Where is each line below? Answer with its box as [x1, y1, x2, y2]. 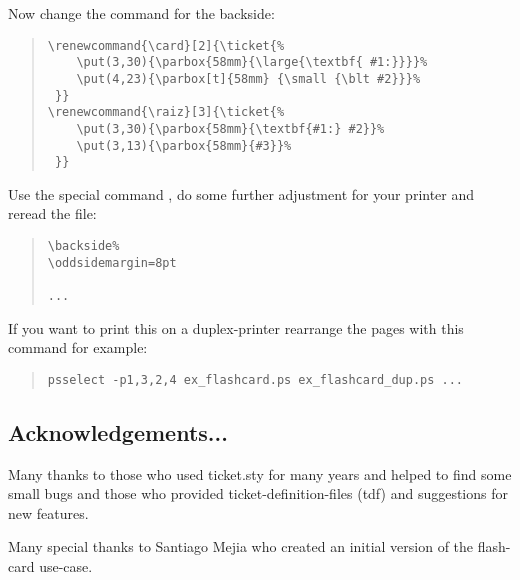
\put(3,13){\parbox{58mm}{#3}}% [76, 138, 292, 153]
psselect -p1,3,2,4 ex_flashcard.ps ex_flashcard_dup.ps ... [47, 372, 464, 387]
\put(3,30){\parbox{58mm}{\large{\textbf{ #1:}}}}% [76, 55, 428, 70]
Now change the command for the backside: [8, 3, 275, 23]
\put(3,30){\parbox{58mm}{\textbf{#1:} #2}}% [76, 121, 385, 136]
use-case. [39, 556, 93, 577]
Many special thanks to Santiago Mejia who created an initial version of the [8, 536, 474, 557]
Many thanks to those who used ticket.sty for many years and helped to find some [8, 463, 512, 484]
